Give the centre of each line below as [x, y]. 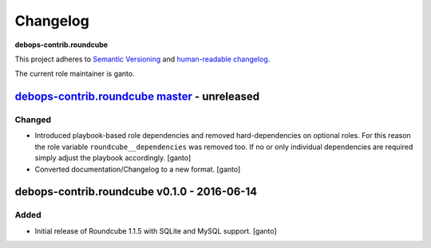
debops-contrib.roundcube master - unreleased [137, 97]
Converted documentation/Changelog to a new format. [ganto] [138, 169]
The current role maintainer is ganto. [75, 74]
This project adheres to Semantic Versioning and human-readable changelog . [142, 59]
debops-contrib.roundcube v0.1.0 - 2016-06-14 [136, 192]
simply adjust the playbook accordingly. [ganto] [113, 158]
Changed [33, 120]
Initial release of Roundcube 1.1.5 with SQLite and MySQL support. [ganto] [156, 230]
